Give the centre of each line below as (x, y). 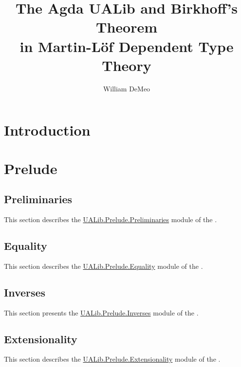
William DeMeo (127, 88)
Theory (127, 65)
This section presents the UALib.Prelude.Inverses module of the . (101, 312)
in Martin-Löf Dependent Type (127, 46)
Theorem (126, 27)
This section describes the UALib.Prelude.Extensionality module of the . (112, 359)
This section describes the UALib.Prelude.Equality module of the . (103, 266)
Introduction (47, 130)
